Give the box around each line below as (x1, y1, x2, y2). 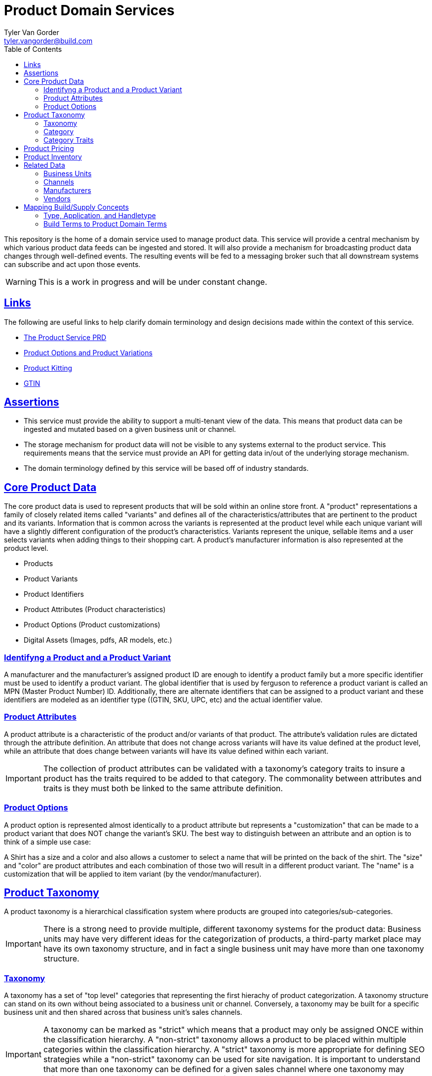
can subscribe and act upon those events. (4, 260, 141, 269)
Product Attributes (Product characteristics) (24, 605, 166, 614)
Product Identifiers (24, 590, 84, 599)
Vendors (43, 194, 71, 203)
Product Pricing (24, 144, 74, 153)
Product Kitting (24, 363, 73, 372)
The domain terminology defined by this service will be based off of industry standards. (24, 464, 309, 473)
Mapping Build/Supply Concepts (24, 202, 129, 211)
